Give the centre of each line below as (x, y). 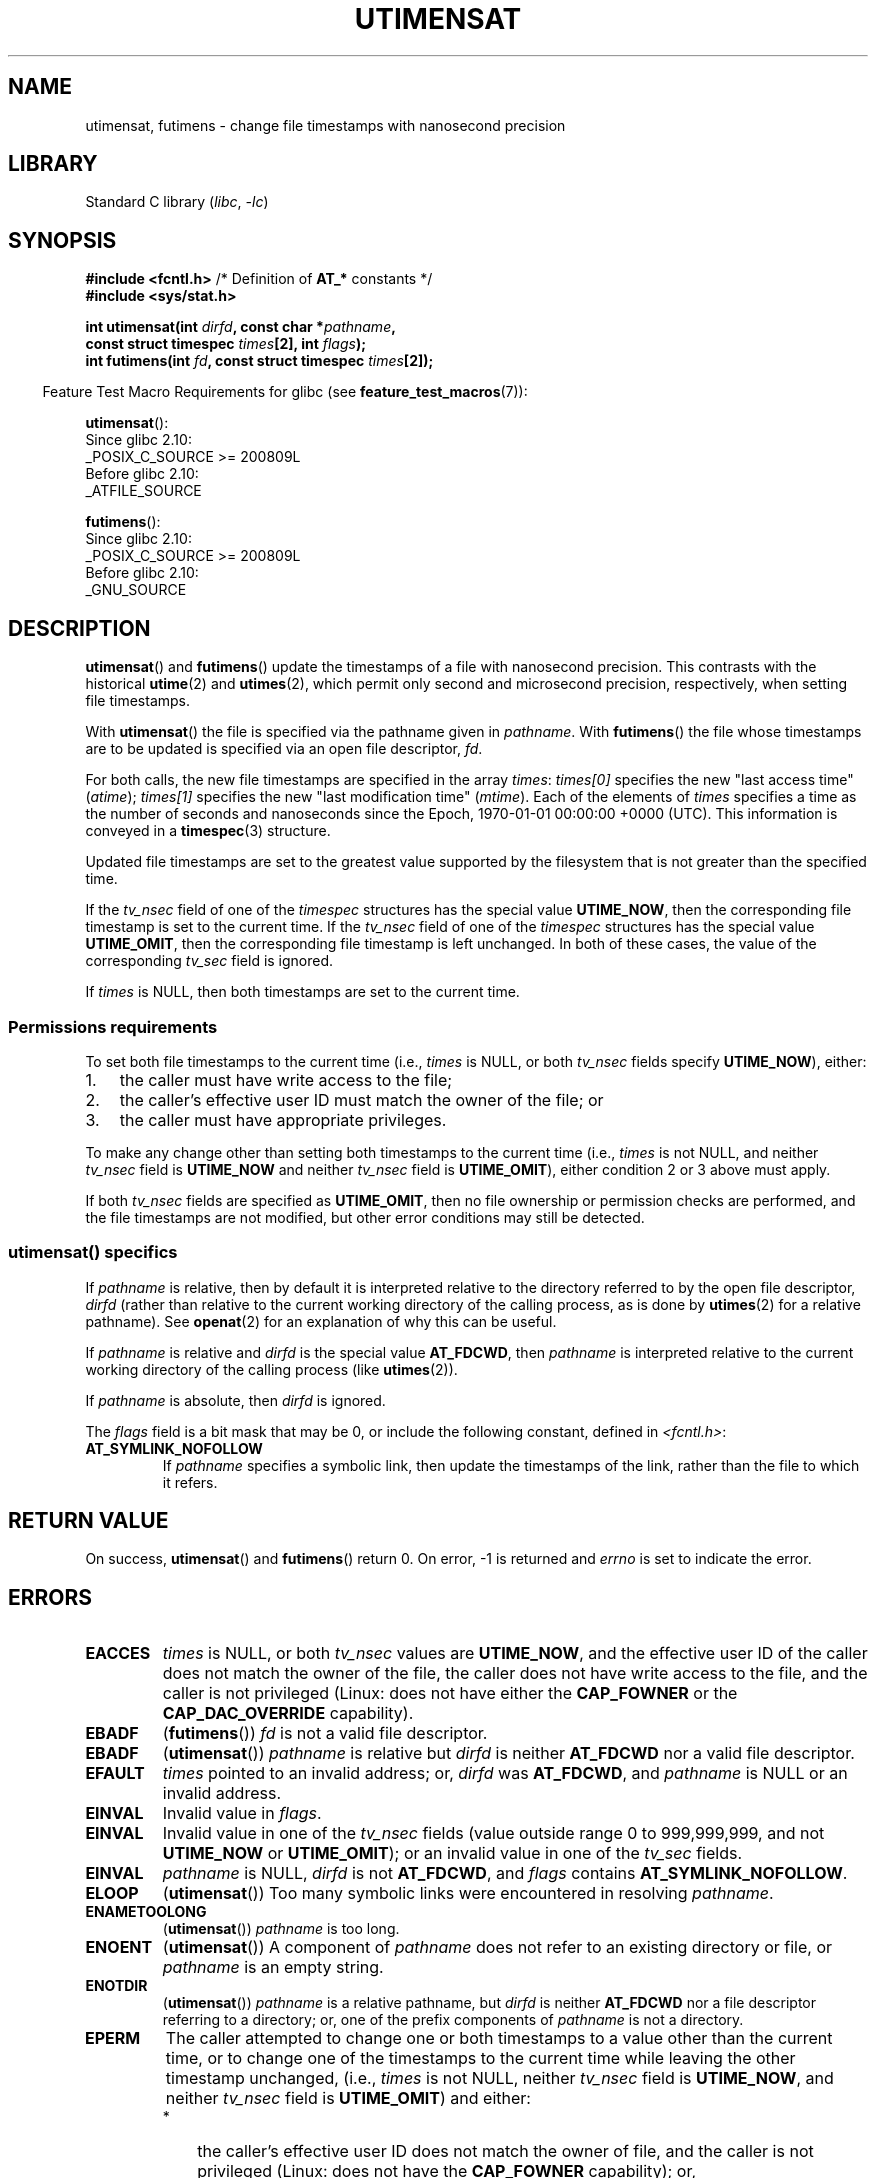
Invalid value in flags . (242, 1813)
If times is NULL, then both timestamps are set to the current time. (302, 992)
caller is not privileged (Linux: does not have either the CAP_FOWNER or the (450, 1693)
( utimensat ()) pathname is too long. (281, 1929)
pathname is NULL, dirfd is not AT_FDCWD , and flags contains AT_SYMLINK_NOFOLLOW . (505, 1873)
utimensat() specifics (93, 1252)
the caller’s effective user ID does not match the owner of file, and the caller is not (505, 2151)
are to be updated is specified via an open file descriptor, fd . (284, 749)
